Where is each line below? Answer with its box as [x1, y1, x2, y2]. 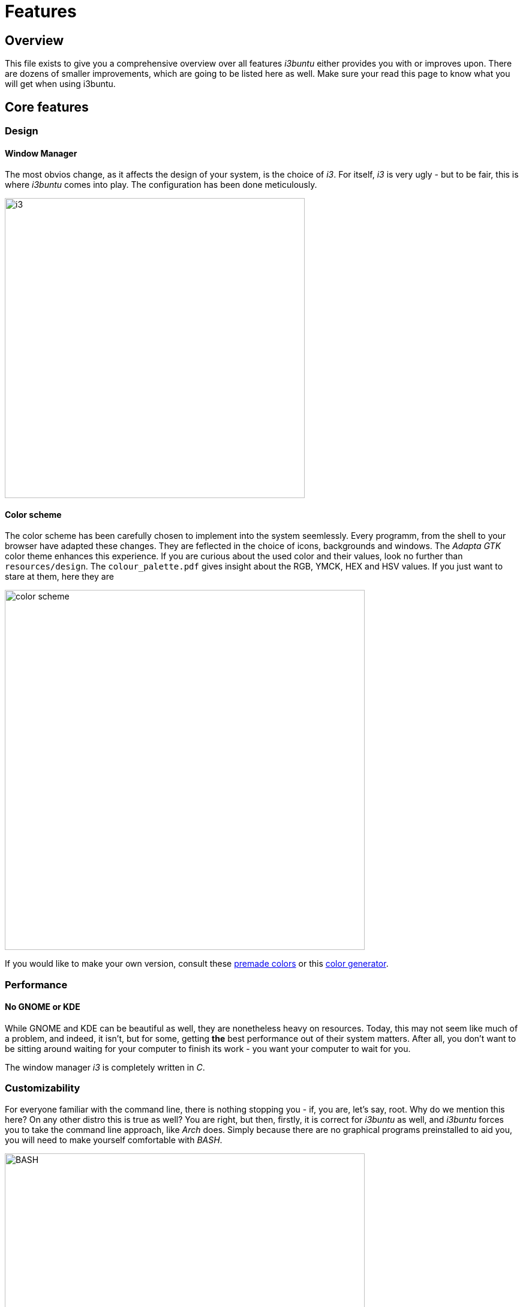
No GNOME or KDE [5, 1002, 80, 1012]
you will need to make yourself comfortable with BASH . [5, 1134, 223, 1145]
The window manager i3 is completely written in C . [5, 1062, 205, 1073]
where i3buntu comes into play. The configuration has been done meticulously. [5, 179, 317, 190]
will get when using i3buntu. [5, 79, 116, 89]
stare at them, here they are [5, 571, 114, 582]
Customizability [5, 1082, 80, 1095]
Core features [5, 99, 89, 115]
